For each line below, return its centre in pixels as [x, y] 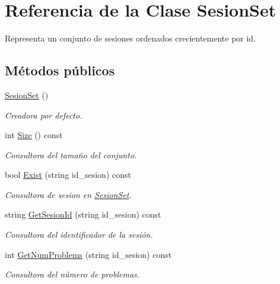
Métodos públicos [60, 70]
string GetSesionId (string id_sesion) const [83, 214]
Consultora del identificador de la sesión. [79, 234]
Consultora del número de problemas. [72, 274]
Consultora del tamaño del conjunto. [71, 154]
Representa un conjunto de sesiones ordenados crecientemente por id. [131, 38]
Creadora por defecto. [44, 115]
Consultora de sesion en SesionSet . [68, 194]
